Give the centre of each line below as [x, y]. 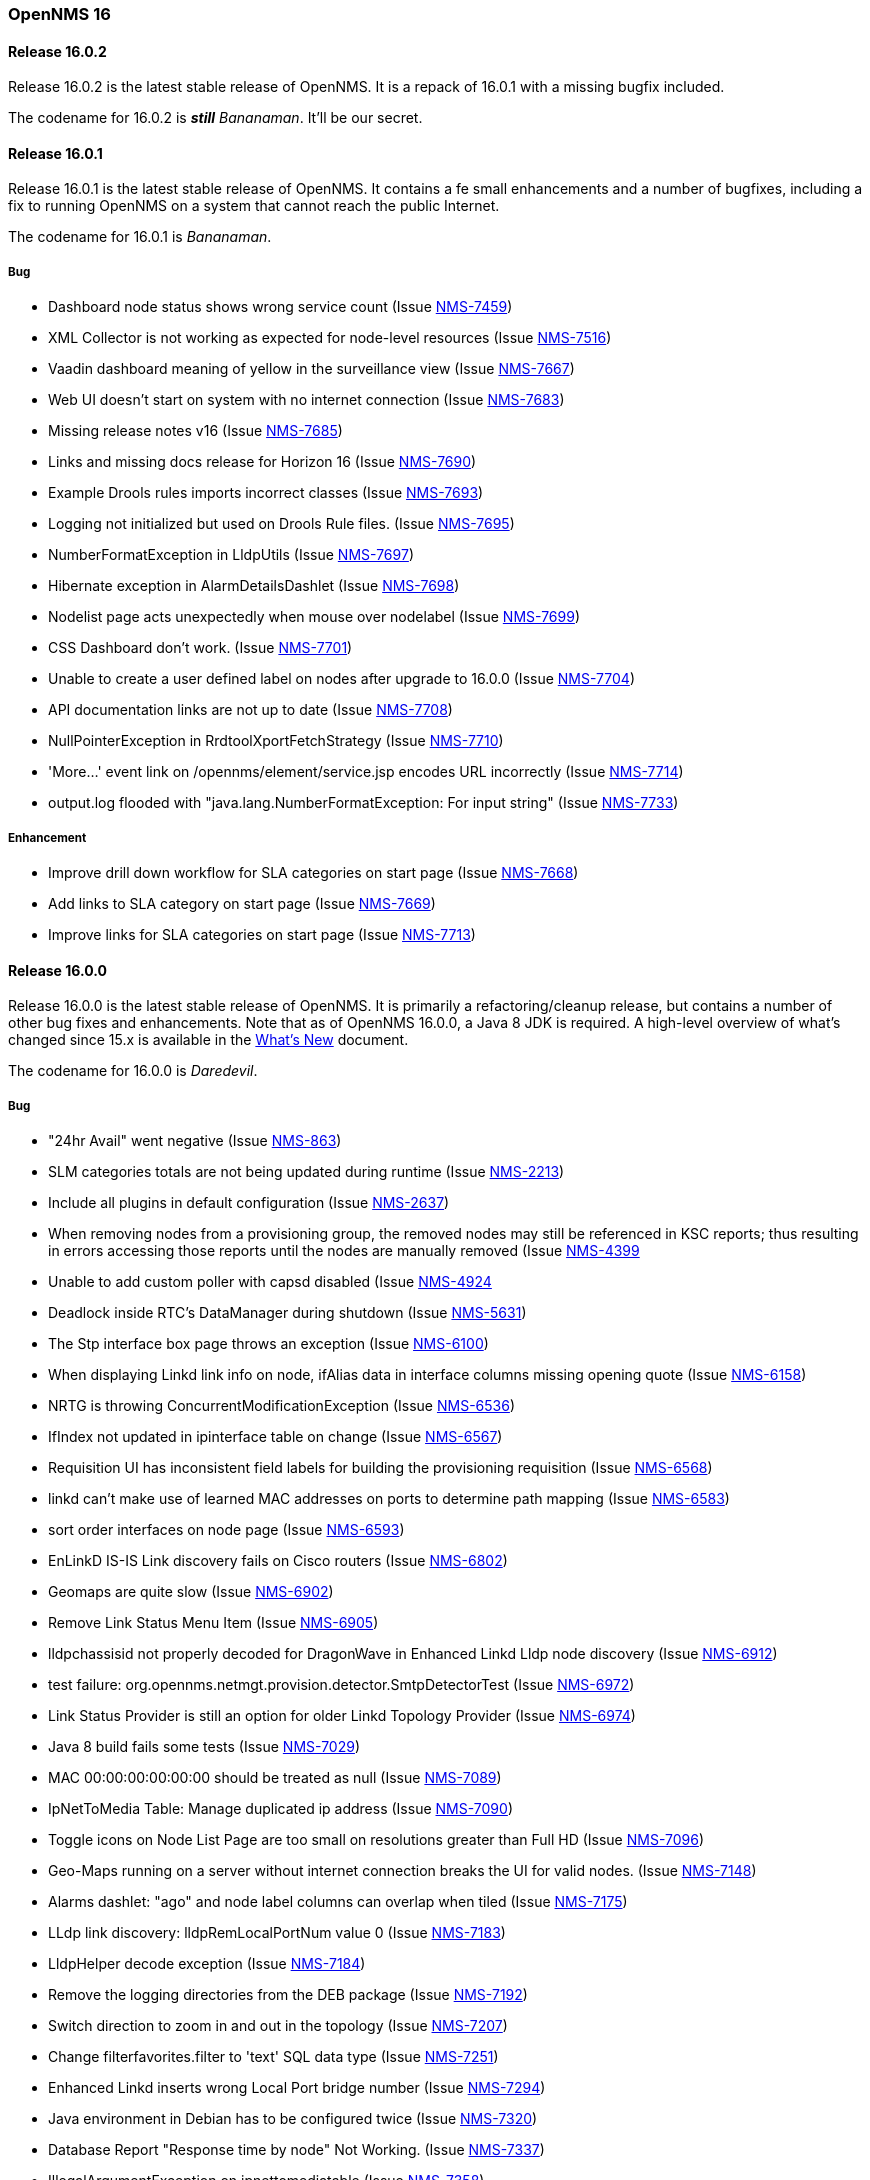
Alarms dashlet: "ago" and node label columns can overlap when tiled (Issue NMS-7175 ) [338, 1901]
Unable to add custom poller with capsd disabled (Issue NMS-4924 [270, 1281]
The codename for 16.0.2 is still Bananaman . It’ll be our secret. [215, 118]
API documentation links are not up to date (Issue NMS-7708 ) [250, 710]
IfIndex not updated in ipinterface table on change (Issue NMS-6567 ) [275, 1436]
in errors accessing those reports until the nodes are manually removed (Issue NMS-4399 [344, 1250]
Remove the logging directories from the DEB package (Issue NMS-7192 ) [288, 1994]
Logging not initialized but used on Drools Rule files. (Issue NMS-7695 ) [281, 524]
